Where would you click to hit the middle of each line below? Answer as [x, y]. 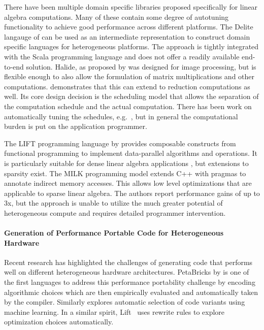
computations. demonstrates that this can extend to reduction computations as [127, 86]
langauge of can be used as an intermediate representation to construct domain [127, 36]
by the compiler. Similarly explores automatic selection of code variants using [125, 302]
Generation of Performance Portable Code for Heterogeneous [114, 233]
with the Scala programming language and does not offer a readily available [122, 56]
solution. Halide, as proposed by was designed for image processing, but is [141, 66]
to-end [14, 66]
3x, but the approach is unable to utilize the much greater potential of [113, 203]
